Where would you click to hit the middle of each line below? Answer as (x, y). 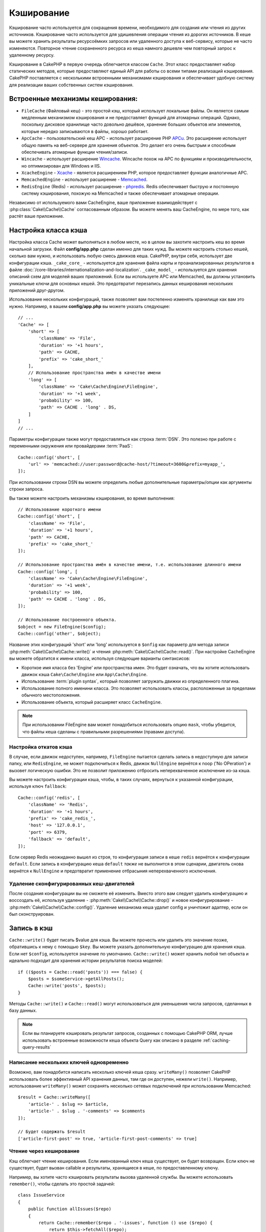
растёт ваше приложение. (36, 216)
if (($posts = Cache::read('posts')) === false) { (80, 972)
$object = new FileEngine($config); (62, 627)
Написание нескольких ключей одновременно (69, 1062)
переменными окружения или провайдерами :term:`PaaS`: (71, 446)
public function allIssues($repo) (70, 1209)
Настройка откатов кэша (41, 747)
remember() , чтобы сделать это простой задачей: (62, 1184)
